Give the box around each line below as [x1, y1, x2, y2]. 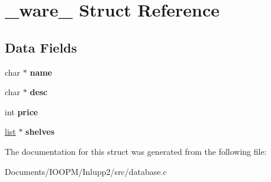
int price [5, 105, 38, 118]
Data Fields [5, 38, 78, 56]
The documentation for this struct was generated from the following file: [5, 145, 267, 157]
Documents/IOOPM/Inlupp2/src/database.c [5, 165, 167, 177]
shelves [25, 125, 55, 138]
